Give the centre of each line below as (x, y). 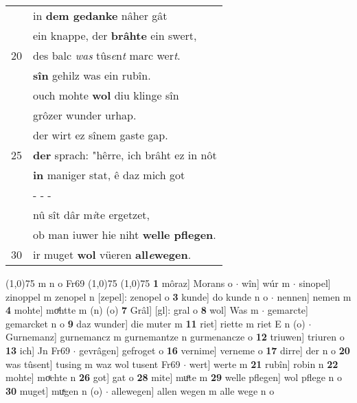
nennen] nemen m (314, 296)
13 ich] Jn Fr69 (38, 350)
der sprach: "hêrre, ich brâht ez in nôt (125, 155)
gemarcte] (288, 310)
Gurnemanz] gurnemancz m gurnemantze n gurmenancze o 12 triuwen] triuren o (175, 337)
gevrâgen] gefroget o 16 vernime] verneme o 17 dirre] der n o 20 (215, 350)
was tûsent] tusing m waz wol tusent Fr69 (93, 364)
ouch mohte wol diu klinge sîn (106, 95)
